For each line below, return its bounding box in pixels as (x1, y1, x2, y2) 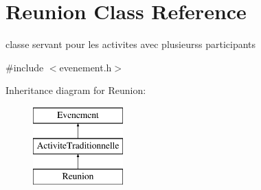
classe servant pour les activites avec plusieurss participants (5, 37, 256, 51)
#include (5, 60, 44, 74)
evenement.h (59, 60, 112, 74)
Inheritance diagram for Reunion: (5, 83, 146, 97)
